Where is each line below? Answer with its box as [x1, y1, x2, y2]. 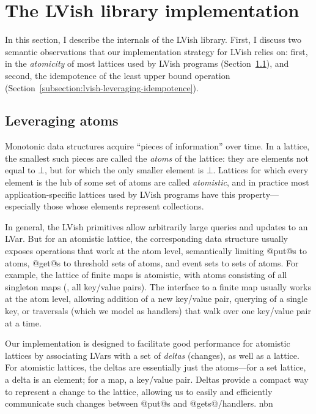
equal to [5, 164, 35, 176]
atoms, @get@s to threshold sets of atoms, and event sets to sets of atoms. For [5, 256, 299, 269]
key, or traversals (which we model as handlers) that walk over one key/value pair [5, 304, 312, 317]
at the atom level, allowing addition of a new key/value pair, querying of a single [5, 292, 308, 305]
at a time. [5, 316, 42, 329]
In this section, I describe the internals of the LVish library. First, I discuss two [5, 33, 302, 46]
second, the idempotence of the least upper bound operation [5, 69, 230, 81]
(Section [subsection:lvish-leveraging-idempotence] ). [5, 81, 199, 94]
